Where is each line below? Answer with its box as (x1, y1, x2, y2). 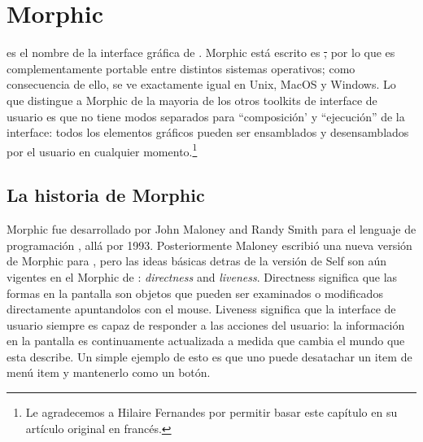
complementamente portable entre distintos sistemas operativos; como (7, 59, 355, 77)
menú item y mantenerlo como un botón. (7, 364, 211, 381)
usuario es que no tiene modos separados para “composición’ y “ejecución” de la (7, 107, 405, 125)
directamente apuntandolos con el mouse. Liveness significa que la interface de (7, 300, 396, 317)
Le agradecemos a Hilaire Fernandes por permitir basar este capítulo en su (25, 404, 398, 421)
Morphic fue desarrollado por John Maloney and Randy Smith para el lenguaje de (7, 221, 416, 238)
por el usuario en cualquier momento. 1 (7, 140, 198, 160)
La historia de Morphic (7, 182, 205, 208)
